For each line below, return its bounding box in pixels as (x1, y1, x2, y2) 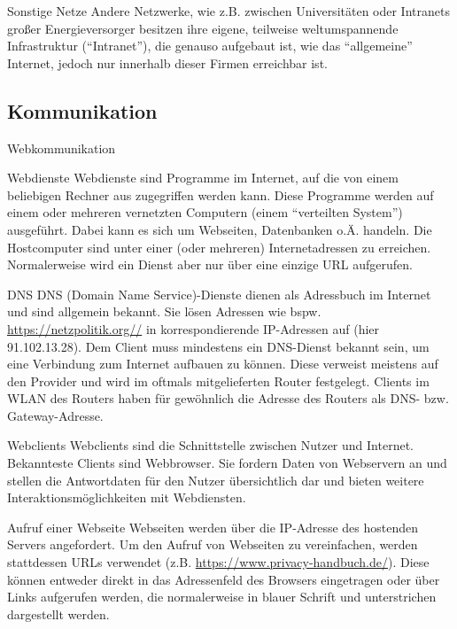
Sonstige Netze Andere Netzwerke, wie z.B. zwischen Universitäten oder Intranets (7, 2, 450, 19)
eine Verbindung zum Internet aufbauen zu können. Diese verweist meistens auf (7, 354, 438, 373)
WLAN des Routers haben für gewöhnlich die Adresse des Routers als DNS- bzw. (7, 389, 449, 408)
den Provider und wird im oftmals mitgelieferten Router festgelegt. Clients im (7, 371, 430, 390)
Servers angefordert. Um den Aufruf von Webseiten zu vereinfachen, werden (7, 535, 418, 554)
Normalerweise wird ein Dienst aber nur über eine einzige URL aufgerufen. (7, 255, 413, 274)
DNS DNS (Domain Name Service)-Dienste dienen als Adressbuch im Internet (7, 284, 431, 303)
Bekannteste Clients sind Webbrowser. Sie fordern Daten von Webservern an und (7, 454, 447, 472)
